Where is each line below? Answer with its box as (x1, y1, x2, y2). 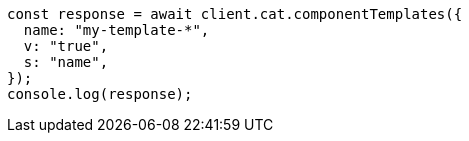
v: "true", (23, 38, 109, 54)
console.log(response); (7, 86, 193, 102)
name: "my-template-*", (23, 22, 210, 38)
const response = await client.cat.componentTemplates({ (7, 6, 463, 22)
